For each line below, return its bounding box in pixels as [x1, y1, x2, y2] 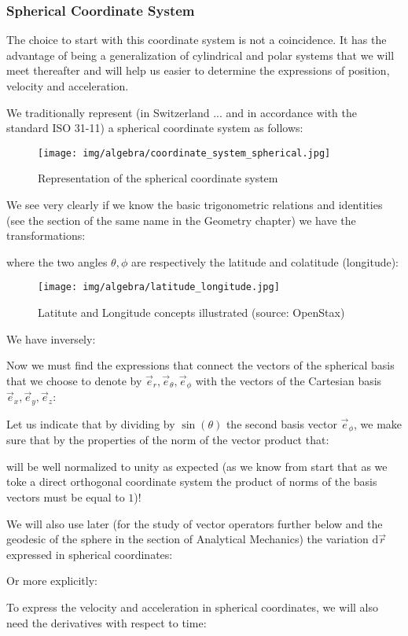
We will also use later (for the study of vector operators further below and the [6, 515, 383, 531]
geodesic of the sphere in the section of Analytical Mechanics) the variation [6, 531, 369, 547]
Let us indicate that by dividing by [6, 415, 175, 432]
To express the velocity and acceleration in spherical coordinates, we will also [6, 598, 379, 615]
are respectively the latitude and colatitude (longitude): [130, 253, 399, 270]
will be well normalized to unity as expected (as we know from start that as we [6, 458, 388, 474]
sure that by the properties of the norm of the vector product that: [6, 432, 329, 448]
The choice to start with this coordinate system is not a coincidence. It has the [6, 31, 387, 48]
